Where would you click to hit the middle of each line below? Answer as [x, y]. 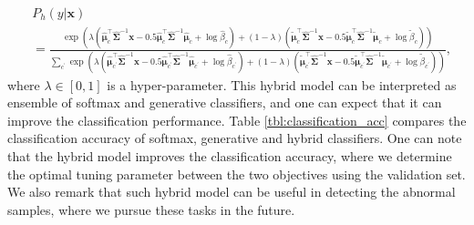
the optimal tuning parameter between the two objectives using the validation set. [237, 174]
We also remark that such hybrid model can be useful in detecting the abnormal [232, 192]
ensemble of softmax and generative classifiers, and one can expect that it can [225, 102]
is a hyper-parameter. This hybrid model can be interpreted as [282, 84]
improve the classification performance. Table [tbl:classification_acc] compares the [237, 120]
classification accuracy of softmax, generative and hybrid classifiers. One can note [235, 138]
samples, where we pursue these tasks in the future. [151, 209]
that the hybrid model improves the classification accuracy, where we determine [230, 156]
